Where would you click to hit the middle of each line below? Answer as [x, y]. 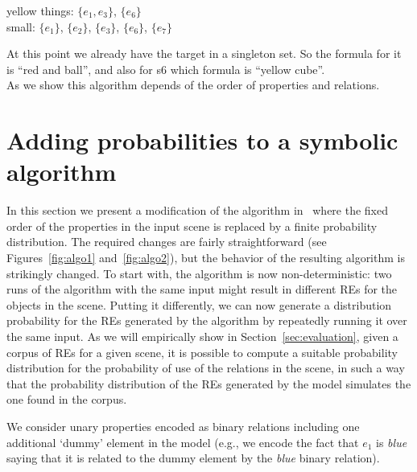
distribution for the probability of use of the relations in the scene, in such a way [206, 368]
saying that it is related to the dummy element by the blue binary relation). [193, 458]
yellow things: [40, 10]
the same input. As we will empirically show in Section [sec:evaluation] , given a [202, 337]
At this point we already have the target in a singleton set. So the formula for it [204, 53]
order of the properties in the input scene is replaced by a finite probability [192, 226]
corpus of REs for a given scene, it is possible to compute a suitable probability [202, 352]
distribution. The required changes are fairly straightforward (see [167, 242]
